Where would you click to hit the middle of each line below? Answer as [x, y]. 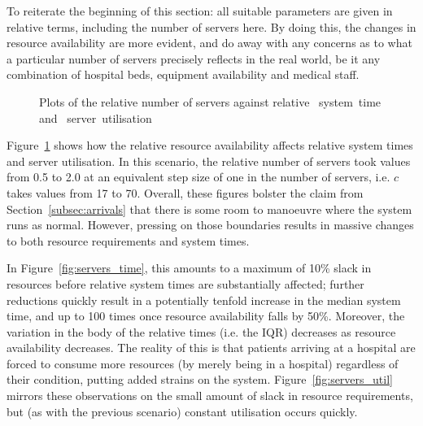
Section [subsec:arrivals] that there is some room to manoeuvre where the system [209, 209]
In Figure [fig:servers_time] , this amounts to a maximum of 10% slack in [189, 268]
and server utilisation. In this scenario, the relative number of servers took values [209, 161]
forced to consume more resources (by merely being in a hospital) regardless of [203, 363]
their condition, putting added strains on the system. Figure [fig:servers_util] [200, 379]
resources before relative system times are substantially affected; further [185, 283]
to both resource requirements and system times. [128, 240]
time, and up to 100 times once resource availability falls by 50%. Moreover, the [206, 316]
